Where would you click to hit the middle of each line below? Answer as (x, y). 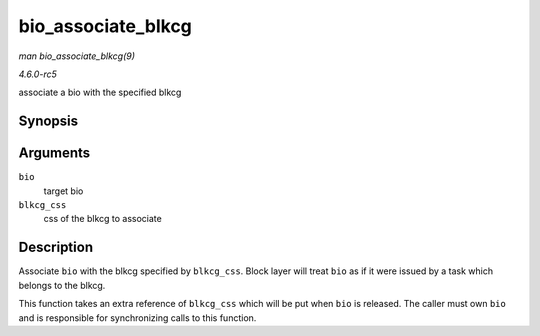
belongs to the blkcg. (62, 285)
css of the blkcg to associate (102, 219)
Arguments (54, 153)
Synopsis (48, 121)
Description (56, 247)
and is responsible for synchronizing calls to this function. (137, 317)
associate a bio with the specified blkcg (100, 92)
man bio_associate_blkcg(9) (76, 56)
